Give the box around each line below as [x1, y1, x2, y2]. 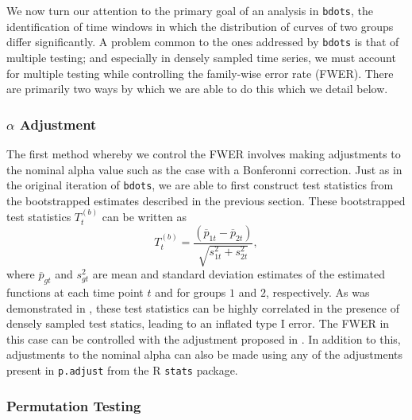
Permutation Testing [6, 395, 141, 415]
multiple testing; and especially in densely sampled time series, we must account [6, 49, 396, 65]
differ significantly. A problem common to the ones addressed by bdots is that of [6, 33, 399, 50]
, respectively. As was [265, 283, 370, 300]
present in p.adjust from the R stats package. [6, 361, 238, 378]
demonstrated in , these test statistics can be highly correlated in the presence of [6, 299, 399, 316]
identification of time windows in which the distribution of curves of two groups [6, 17, 394, 34]
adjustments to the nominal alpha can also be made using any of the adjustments [6, 346, 403, 363]
